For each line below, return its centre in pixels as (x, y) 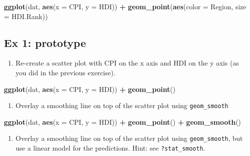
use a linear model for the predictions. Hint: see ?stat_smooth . (110, 148)
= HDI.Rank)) (26, 16)
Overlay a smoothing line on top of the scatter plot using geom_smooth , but (129, 138)
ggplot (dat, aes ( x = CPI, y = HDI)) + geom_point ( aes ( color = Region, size (125, 6)
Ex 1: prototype (45, 42)
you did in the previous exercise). (66, 72)
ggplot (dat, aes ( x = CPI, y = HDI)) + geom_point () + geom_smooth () (123, 122)
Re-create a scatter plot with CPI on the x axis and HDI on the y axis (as (127, 63)
